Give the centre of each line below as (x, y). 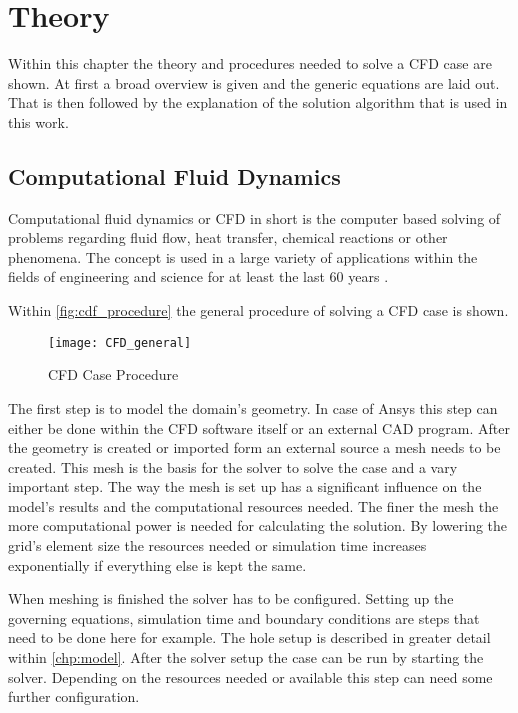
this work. (38, 121)
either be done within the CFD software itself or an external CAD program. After (259, 427)
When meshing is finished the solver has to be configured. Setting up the (231, 598)
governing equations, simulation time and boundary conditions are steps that (244, 617)
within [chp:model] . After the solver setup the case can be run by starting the (246, 657)
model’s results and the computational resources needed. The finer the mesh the (253, 505)
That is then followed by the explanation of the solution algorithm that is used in (258, 102)
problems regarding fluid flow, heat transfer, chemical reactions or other (228, 237)
